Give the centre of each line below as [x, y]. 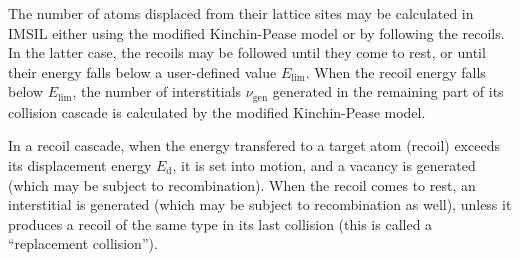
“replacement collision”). [83, 243]
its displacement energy [80, 165]
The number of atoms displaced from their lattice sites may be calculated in [241, 13]
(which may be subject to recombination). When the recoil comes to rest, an [242, 184]
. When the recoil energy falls [395, 71]
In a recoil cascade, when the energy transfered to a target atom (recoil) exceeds [254, 145]
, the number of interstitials [157, 91]
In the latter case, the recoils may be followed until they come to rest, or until [247, 52]
